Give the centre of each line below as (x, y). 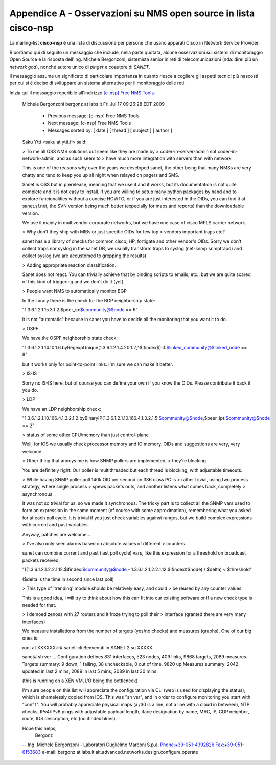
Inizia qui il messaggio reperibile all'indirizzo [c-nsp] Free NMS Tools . (82, 93)
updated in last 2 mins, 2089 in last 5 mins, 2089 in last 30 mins (89, 671)
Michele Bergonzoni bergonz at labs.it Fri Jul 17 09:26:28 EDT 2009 (93, 104)
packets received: (41, 560)
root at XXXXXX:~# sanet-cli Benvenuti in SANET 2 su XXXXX (87, 647)
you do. (30, 390)
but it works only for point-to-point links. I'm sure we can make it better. (98, 364)
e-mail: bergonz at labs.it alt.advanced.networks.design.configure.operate (120, 752)
